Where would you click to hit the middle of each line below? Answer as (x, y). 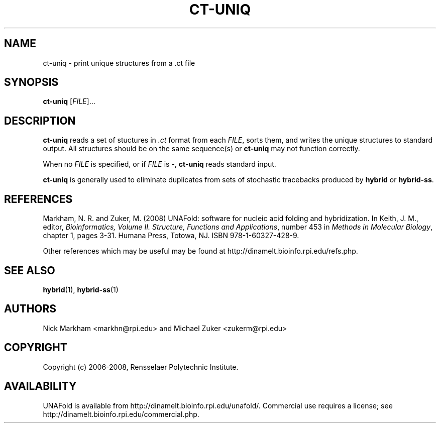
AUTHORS (30, 309)
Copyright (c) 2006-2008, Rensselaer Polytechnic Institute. (141, 367)
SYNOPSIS (31, 82)
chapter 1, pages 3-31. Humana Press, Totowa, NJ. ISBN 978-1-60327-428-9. (171, 236)
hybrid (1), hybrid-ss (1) (81, 289)
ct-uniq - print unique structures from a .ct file (119, 63)
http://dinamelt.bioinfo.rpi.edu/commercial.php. (121, 414)
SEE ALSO (30, 270)
